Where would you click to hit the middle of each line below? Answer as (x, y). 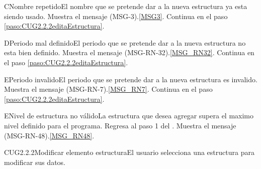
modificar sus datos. (35, 162)
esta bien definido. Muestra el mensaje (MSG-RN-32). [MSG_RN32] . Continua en (129, 52)
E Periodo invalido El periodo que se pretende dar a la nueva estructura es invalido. (131, 79)
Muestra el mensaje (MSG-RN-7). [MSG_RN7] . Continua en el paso (108, 89)
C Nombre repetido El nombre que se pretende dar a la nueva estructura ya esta (126, 6)
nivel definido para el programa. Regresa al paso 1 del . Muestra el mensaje (120, 125)
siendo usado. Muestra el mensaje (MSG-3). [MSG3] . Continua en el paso (116, 16)
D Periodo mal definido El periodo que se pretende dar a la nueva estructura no (125, 42)
